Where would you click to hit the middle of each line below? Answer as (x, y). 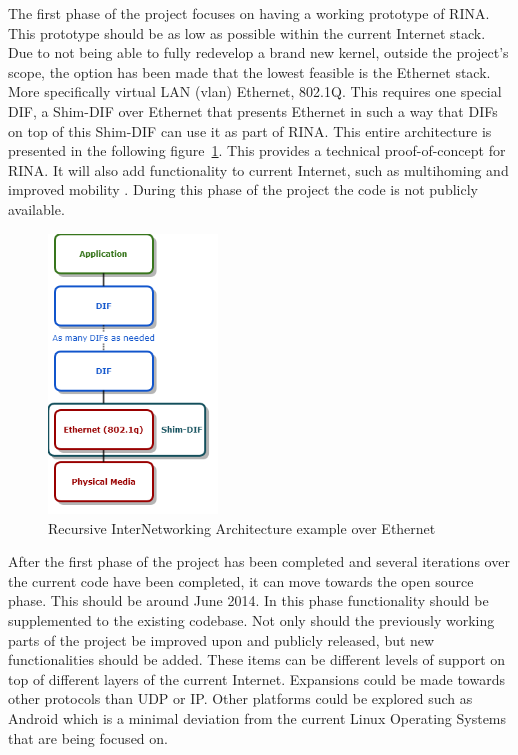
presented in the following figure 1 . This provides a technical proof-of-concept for (257, 150)
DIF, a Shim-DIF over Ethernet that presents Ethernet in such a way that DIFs (253, 110)
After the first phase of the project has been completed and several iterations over (259, 561)
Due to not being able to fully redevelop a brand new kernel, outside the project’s (258, 52)
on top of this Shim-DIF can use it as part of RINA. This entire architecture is (250, 130)
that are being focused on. (88, 737)
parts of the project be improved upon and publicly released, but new (221, 639)
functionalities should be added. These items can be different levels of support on (257, 659)
